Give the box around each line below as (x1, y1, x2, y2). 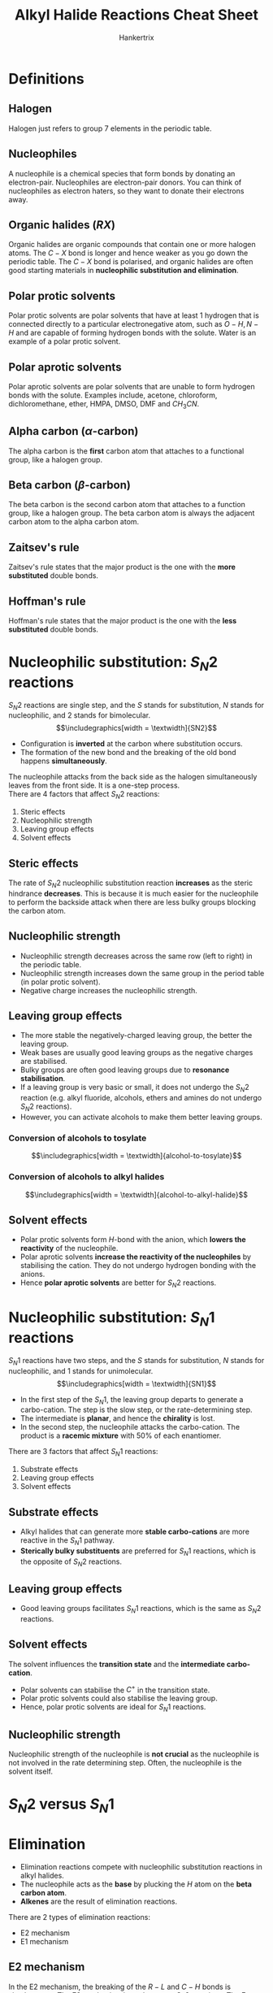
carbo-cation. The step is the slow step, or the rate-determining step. (19, 1405, 253, 1415)
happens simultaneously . (19, 756, 107, 766)
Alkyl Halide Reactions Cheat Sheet (15, 6, 258, 24)
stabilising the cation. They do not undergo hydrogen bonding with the (19, 1261, 257, 1270)
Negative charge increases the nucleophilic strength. (19, 985, 197, 995)
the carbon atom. (8, 905, 67, 915)
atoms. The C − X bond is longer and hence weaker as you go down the (8, 248, 249, 258)
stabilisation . (19, 1074, 66, 1083)
